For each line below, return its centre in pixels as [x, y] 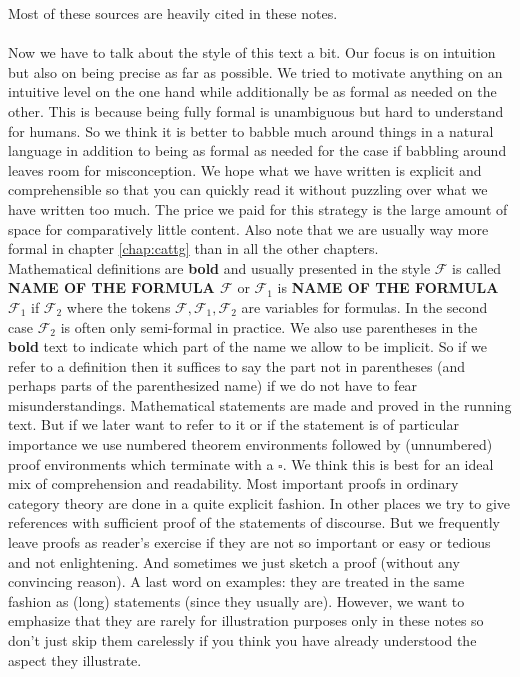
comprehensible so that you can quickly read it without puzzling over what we [248, 189]
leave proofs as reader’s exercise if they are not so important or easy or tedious [249, 542]
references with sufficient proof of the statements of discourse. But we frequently [254, 522]
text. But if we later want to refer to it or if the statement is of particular [233, 424]
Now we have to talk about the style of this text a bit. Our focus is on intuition [252, 52]
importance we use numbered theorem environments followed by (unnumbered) [250, 444]
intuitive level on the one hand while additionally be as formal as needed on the [252, 91]
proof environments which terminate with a [141, 463]
